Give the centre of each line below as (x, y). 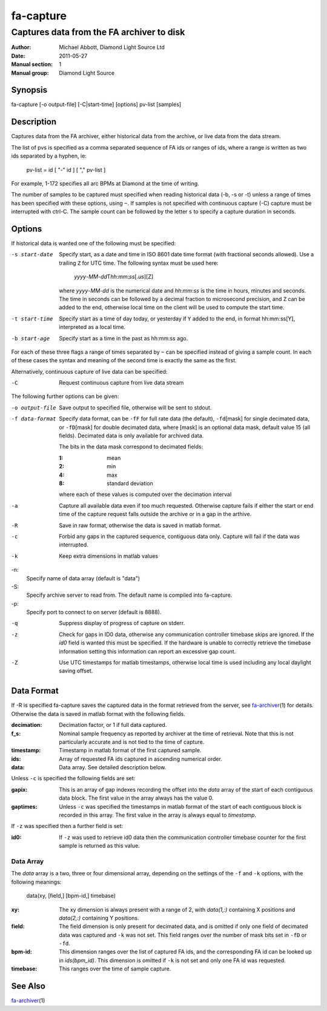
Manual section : (32, 64)
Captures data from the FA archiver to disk (98, 32)
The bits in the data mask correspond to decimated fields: (131, 447)
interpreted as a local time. (92, 327)
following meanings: (36, 882)
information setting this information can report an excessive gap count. (147, 651)
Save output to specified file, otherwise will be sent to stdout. (135, 407)
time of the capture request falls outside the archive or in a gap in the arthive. (155, 514)
